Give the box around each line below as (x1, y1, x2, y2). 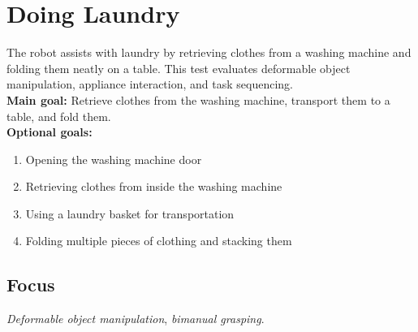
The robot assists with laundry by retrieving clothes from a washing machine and (6, 44, 412, 61)
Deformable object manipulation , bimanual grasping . (6, 310, 265, 327)
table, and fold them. (6, 107, 111, 124)
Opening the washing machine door (25, 150, 202, 167)
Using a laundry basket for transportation (25, 205, 235, 222)
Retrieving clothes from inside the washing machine (25, 178, 282, 195)
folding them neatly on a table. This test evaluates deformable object (6, 59, 351, 76)
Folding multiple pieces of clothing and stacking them (25, 232, 292, 249)
